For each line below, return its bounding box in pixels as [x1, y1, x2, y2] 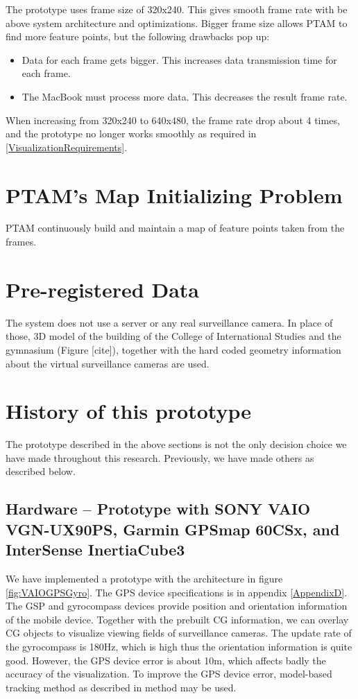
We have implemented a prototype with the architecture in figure [6, 571, 283, 586]
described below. [6, 464, 76, 478]
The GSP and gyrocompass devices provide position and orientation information [6, 598, 348, 613]
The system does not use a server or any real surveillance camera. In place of [6, 315, 333, 329]
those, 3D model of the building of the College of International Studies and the [6, 329, 341, 343]
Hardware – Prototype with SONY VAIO [6, 498, 311, 519]
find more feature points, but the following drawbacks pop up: [6, 29, 270, 44]
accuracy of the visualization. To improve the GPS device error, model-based [6, 666, 332, 681]
